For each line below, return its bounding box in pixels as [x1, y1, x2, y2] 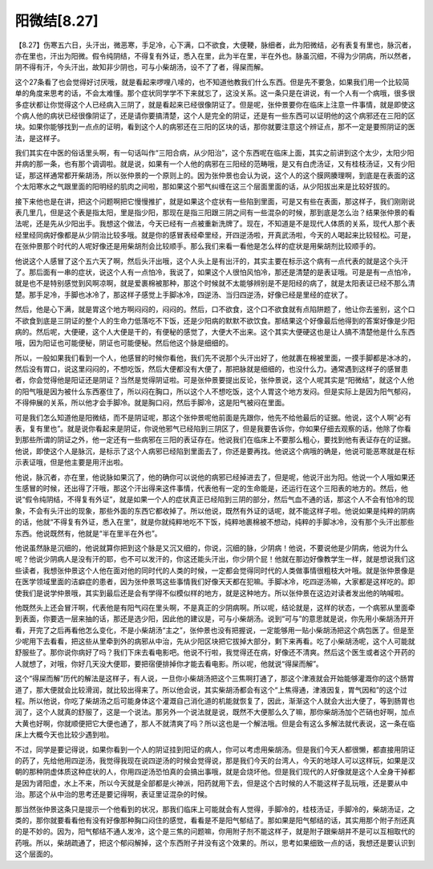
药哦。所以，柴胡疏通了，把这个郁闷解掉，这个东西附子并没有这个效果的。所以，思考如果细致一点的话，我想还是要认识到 [14, 838, 415, 847]
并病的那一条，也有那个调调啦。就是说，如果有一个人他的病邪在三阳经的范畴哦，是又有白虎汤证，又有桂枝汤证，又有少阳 [14, 159, 415, 169]
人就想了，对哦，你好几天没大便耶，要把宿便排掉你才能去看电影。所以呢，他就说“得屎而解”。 [14, 659, 324, 668]
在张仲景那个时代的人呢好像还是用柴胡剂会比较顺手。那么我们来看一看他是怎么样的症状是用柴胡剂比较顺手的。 [14, 242, 380, 251]
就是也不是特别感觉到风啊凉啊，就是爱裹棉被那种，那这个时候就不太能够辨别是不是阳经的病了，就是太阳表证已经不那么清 [14, 278, 415, 288]
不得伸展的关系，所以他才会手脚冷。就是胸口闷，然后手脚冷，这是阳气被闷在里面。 [14, 398, 289, 408]
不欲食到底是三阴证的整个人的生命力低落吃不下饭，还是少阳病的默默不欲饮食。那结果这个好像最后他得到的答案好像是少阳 [14, 315, 415, 325]
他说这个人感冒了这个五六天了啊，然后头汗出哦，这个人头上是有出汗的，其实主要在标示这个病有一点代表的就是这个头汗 [14, 256, 408, 266]
